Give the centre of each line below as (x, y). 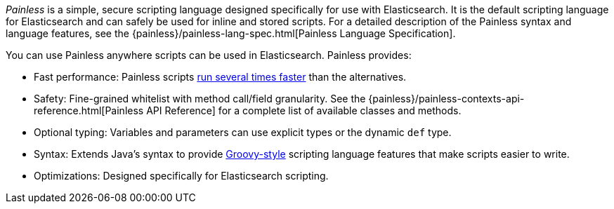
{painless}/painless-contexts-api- (446, 99)
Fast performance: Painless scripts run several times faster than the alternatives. (220, 77)
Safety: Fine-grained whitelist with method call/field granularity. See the (200, 99)
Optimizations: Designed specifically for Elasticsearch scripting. (181, 176)
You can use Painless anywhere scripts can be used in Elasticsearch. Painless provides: (209, 55)
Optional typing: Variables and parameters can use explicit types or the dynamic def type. (243, 132)
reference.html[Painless (89, 110)
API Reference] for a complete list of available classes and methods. (304, 110)
